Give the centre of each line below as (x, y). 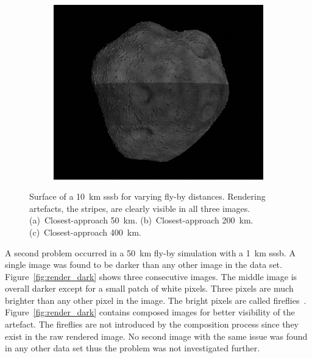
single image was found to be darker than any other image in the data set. (144, 265)
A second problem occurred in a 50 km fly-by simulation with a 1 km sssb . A (150, 252)
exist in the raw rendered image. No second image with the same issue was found (156, 336)
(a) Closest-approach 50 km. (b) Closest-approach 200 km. (141, 220)
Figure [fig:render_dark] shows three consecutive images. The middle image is (151, 276)
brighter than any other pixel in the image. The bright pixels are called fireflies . (156, 300)
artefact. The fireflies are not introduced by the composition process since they (152, 324)
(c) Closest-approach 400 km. (85, 232)
